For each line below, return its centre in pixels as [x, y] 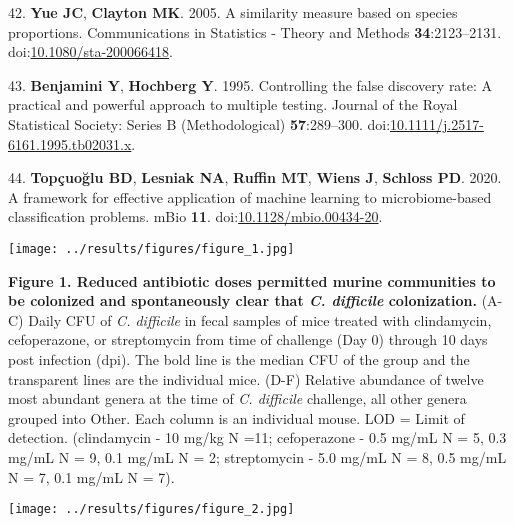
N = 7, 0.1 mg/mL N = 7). [91, 476]
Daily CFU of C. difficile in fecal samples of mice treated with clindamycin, [260, 319]
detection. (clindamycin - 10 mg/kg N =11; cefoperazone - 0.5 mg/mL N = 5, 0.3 [257, 437]
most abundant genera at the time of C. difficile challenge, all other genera [237, 398]
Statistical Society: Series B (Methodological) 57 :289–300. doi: [199, 123]
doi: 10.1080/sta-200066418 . [90, 51]
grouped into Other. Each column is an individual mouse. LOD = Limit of [236, 417]
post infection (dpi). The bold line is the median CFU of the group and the [239, 358]
